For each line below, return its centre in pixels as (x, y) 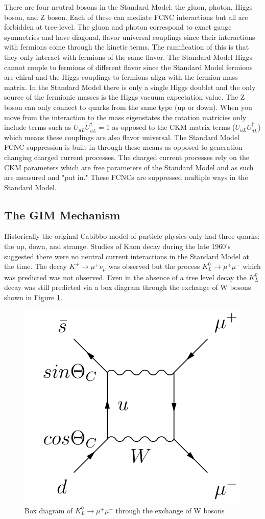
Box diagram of (49, 510)
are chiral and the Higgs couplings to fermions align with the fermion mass (121, 77)
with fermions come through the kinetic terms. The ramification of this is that (127, 47)
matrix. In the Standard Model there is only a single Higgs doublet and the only (130, 87)
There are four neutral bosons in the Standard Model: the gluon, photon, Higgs (128, 7)
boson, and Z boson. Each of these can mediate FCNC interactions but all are (126, 17)
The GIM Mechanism (62, 215)
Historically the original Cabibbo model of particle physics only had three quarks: (132, 236)
